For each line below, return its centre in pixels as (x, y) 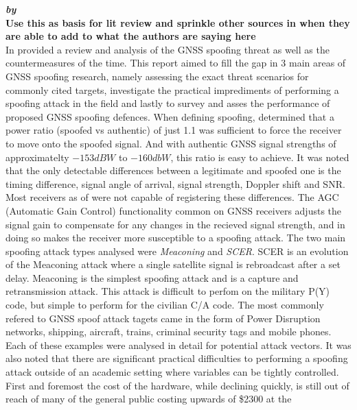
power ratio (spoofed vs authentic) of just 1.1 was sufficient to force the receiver (174, 130)
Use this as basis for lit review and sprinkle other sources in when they (178, 22)
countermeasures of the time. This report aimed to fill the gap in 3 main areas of (176, 63)
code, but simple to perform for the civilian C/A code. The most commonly (165, 305)
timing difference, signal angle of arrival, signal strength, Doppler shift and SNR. (175, 183)
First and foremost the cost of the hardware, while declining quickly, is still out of (177, 385)
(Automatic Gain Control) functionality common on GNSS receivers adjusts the (174, 210)
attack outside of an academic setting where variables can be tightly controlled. (172, 372)
